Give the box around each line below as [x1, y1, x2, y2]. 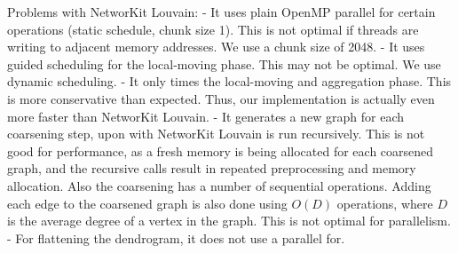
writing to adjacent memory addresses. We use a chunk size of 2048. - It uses [7, 37, 425, 56]
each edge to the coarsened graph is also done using [7, 194, 288, 212]
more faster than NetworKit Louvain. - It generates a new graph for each [7, 107, 404, 125]
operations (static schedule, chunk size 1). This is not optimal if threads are [7, 20, 419, 38]
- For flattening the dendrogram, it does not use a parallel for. [7, 228, 345, 247]
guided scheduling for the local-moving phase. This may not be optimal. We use [7, 54, 441, 73]
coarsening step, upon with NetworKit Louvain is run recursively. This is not [7, 124, 425, 143]
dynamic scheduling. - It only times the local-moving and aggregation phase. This [7, 72, 452, 91]
